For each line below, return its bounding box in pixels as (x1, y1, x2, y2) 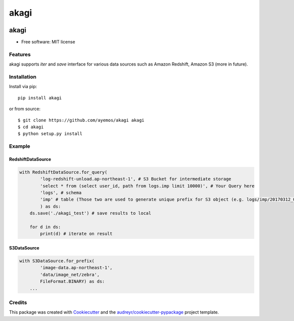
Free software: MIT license (21, 39, 75, 45)
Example (9, 143, 30, 150)
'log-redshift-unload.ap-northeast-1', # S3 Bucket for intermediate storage (40, 176, 231, 182)
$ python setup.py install (18, 131, 83, 137)
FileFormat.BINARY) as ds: (40, 279, 105, 284)
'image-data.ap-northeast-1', (40, 265, 113, 271)
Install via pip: (9, 84, 37, 90)
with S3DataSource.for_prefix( (19, 258, 95, 264)
